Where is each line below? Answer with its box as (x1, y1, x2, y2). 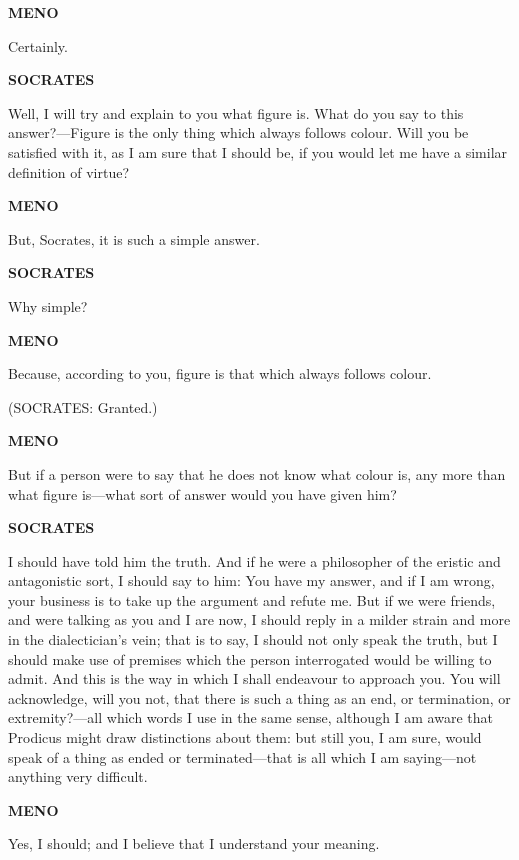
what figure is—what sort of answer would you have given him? (8, 483, 397, 504)
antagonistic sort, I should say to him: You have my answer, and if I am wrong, (8, 570, 495, 591)
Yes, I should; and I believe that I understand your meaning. (8, 833, 380, 854)
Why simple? (8, 295, 88, 316)
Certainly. (8, 35, 68, 56)
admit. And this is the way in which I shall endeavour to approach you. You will (8, 668, 501, 689)
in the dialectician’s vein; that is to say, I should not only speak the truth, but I (8, 629, 498, 650)
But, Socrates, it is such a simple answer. (8, 228, 260, 249)
